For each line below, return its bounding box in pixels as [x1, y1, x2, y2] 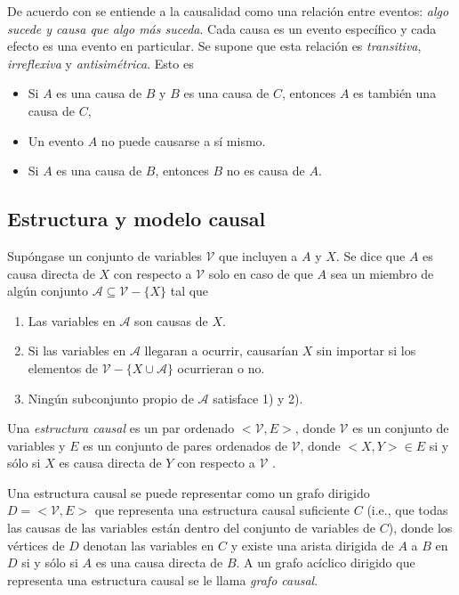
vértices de [7, 535, 65, 554]
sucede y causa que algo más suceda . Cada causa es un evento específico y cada [7, 19, 437, 37]
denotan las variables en [83, 535, 214, 554]
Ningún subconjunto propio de [28, 388, 194, 407]
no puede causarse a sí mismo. [101, 131, 266, 150]
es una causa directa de [95, 553, 223, 572]
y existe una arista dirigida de [230, 535, 394, 554]
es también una [353, 84, 437, 102]
